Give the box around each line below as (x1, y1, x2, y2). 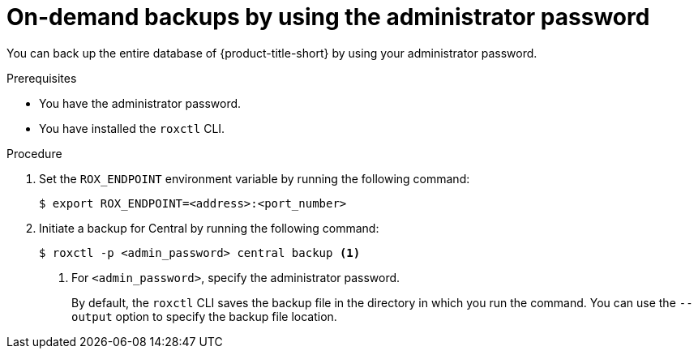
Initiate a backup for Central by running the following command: (39, 220, 379, 235)
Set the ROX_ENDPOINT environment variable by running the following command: (39, 171, 470, 186)
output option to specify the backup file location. (71, 309, 337, 323)
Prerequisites (6, 71, 77, 85)
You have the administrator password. (39, 96, 242, 110)
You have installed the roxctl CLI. (39, 121, 225, 135)
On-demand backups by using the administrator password (6, 3, 650, 31)
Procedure (6, 146, 62, 160)
